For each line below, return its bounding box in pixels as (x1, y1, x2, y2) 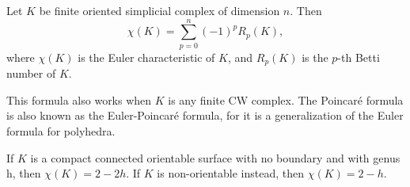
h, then (6, 165, 41, 181)
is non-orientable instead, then (157, 165, 305, 181)
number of (6, 65, 56, 82)
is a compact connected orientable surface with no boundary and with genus (30, 149, 401, 166)
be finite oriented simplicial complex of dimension (39, 2, 280, 18)
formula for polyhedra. (6, 122, 116, 139)
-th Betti (337, 48, 380, 65)
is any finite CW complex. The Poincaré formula (168, 91, 404, 108)
